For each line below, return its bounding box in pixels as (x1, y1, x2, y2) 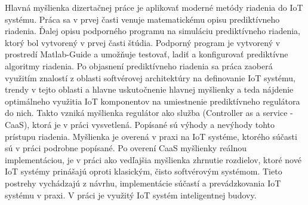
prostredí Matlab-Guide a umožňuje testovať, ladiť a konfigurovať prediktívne (5, 48, 288, 60)
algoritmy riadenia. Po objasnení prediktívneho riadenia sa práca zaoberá (5, 59, 273, 72)
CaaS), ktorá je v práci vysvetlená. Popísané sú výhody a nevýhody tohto (5, 118, 275, 130)
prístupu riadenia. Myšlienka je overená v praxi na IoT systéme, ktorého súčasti (5, 130, 297, 142)
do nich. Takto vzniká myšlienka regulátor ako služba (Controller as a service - (5, 106, 293, 119)
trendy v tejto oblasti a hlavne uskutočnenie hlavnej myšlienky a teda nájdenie (5, 83, 294, 96)
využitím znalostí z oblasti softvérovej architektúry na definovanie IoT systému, (5, 71, 295, 84)
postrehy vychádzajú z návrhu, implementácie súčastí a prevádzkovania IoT (5, 176, 281, 189)
